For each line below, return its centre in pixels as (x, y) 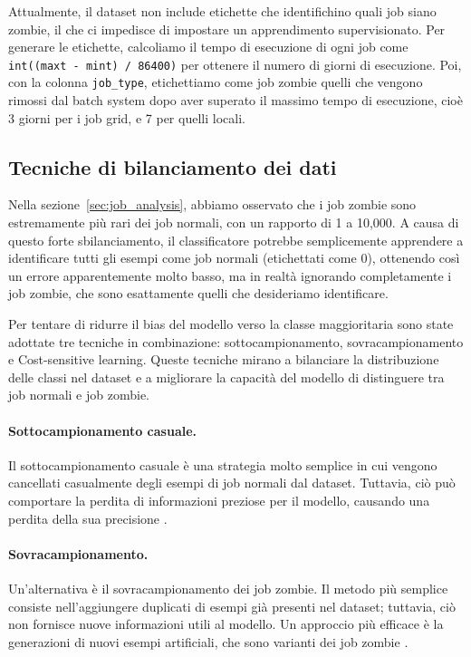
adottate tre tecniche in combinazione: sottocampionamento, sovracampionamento (236, 341)
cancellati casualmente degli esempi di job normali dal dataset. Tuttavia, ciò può (232, 483)
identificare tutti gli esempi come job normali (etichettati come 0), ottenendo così (234, 258)
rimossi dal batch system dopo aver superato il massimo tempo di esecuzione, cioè (235, 100)
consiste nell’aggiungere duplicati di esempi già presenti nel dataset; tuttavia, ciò (232, 606)
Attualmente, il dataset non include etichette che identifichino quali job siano (222, 11)
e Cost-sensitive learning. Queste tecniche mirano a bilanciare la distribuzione (224, 359)
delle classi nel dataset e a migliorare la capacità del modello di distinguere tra (226, 377)
